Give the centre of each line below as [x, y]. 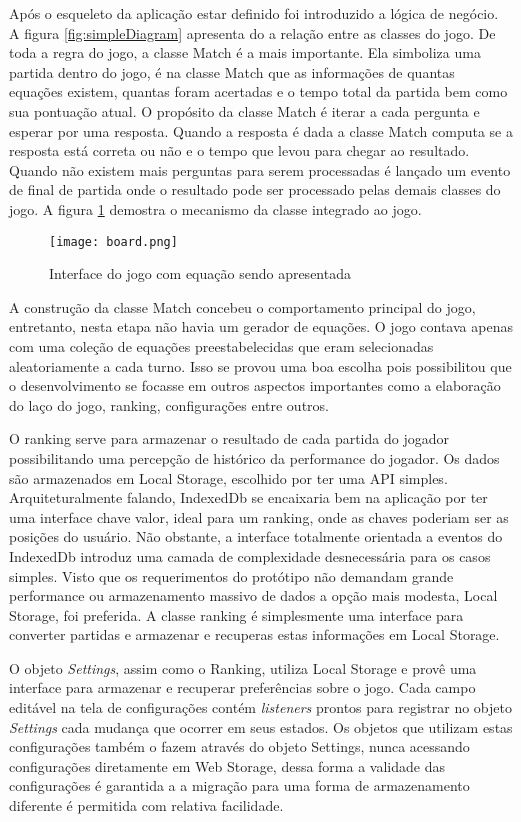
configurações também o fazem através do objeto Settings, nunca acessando [239, 746]
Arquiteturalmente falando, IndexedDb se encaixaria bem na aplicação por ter [248, 497]
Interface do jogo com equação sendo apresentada [200, 273]
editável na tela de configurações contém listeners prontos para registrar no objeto [260, 707]
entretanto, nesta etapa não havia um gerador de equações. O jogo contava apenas [261, 326]
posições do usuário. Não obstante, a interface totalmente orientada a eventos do [256, 536]
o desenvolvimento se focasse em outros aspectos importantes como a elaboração [255, 385]
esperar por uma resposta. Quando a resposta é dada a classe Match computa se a [261, 130]
